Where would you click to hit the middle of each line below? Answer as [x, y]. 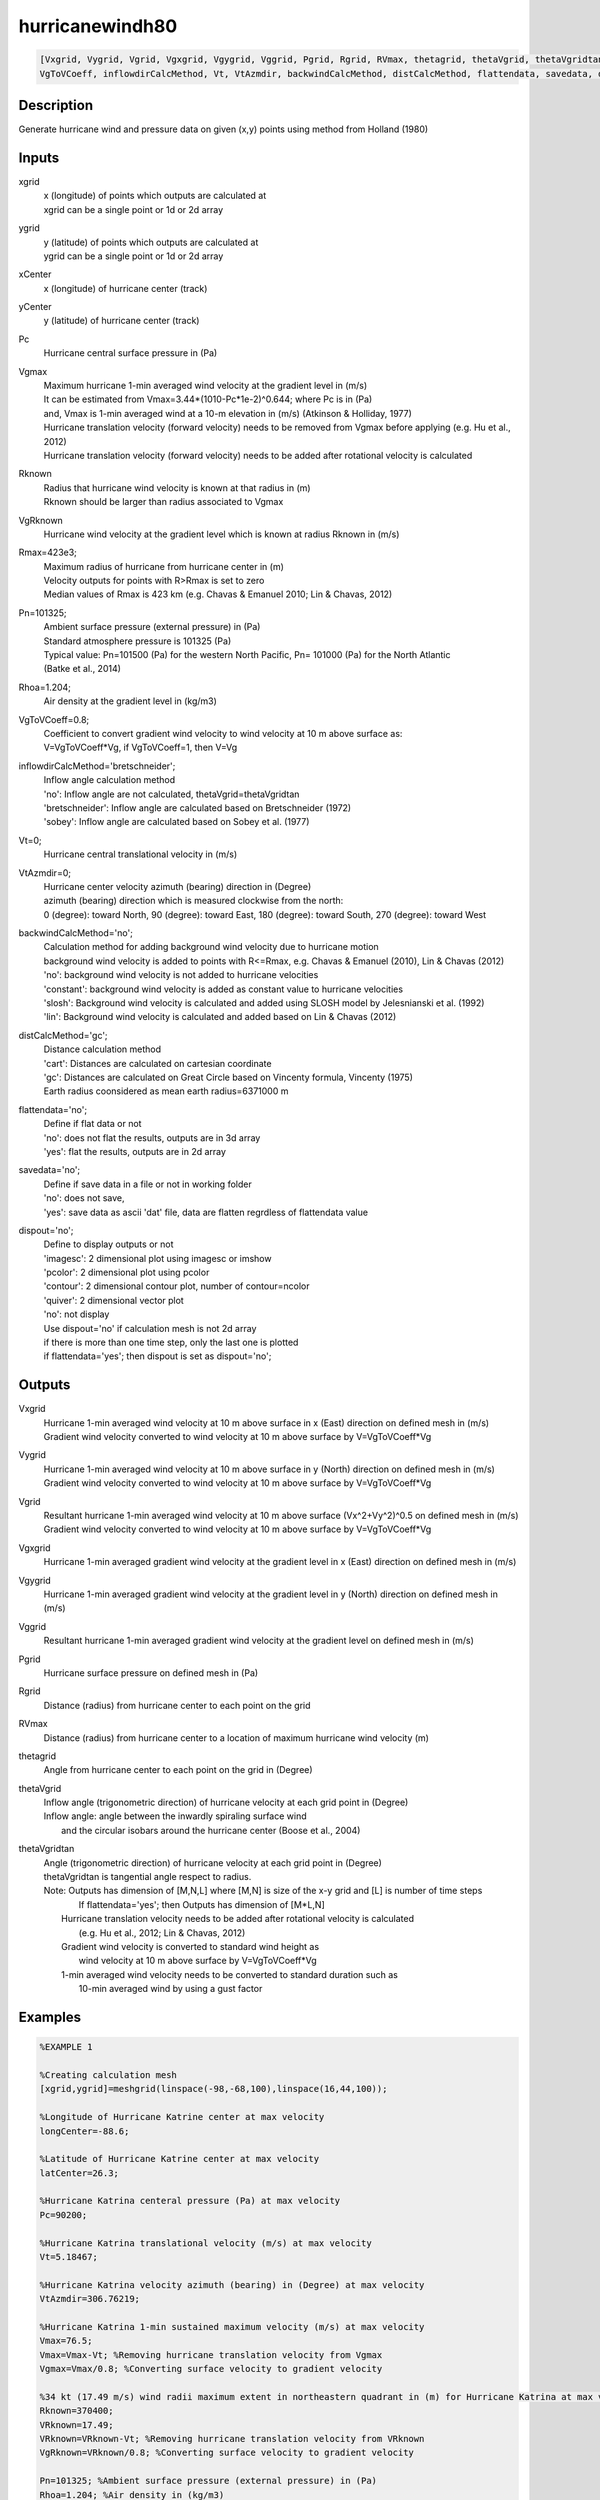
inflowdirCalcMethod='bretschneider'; [97, 766]
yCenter [35, 307]
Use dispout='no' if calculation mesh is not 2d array [150, 1328]
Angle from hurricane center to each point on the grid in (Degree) [178, 1770]
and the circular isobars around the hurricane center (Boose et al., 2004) [211, 1830]
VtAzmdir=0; [45, 872]
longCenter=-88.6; [84, 2131]
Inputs [39, 157]
